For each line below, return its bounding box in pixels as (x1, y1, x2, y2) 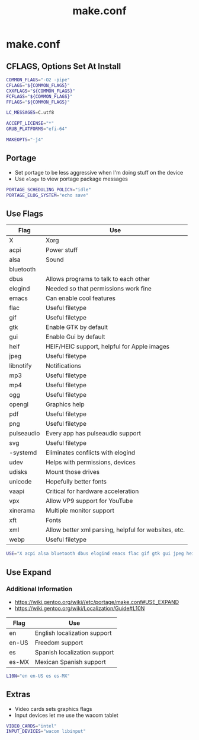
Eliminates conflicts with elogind (45, 448, 136, 457)
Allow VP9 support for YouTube (45, 497, 133, 505)
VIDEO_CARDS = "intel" (6, 723, 57, 729)
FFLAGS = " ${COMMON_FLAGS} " (6, 99, 70, 105)
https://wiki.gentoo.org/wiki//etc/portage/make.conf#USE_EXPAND (14, 598, 179, 605)
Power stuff (45, 246, 78, 254)
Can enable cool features (45, 294, 115, 302)
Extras (6, 690, 31, 700)
